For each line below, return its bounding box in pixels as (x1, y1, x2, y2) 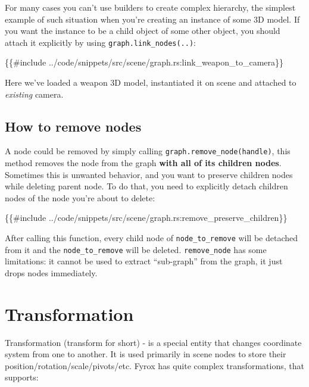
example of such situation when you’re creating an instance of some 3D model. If (5, 13, 300, 25)
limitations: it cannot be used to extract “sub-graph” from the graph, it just (5, 255, 283, 267)
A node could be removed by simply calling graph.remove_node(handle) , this (5, 145, 291, 157)
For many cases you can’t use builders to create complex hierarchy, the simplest (5, 1, 296, 13)
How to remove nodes (5, 117, 142, 135)
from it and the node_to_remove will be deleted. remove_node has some (5, 243, 267, 255)
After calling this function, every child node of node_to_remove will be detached (5, 232, 298, 244)
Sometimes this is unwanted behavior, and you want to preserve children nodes (5, 168, 293, 180)
